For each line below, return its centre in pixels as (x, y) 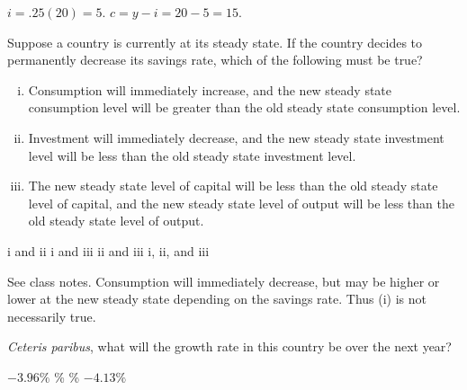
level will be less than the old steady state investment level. (192, 155)
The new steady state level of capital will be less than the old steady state (233, 186)
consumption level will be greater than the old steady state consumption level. (244, 107)
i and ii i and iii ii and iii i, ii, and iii (108, 250)
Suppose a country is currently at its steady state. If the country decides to (215, 42)
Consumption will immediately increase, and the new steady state (210, 89)
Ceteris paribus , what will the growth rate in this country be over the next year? (229, 346)
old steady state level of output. (116, 221)
